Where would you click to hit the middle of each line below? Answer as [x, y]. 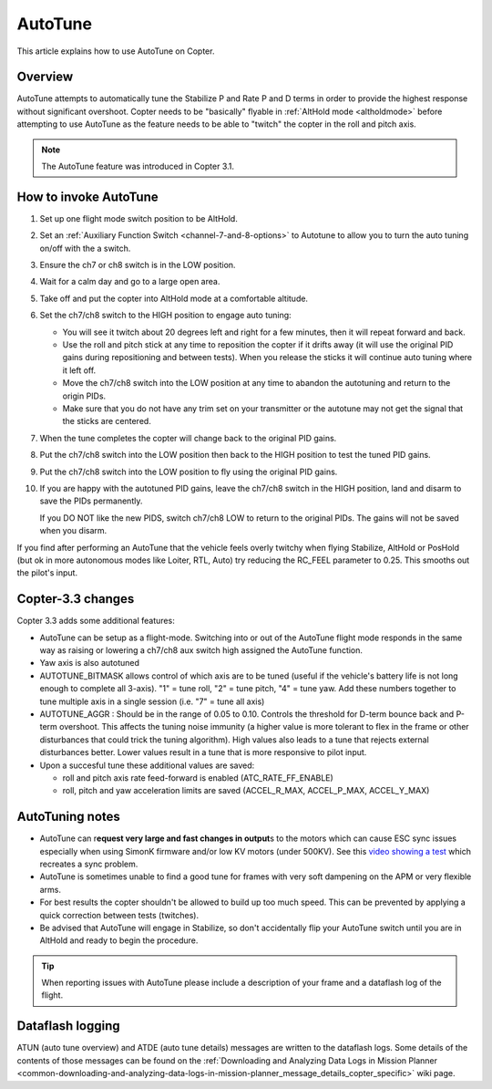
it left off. [79, 370]
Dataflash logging [68, 1026]
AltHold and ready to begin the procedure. [119, 940]
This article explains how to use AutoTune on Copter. [116, 51]
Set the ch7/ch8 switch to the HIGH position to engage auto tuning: [165, 316]
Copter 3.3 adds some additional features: [96, 621]
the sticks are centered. [107, 421]
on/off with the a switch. [85, 248]
